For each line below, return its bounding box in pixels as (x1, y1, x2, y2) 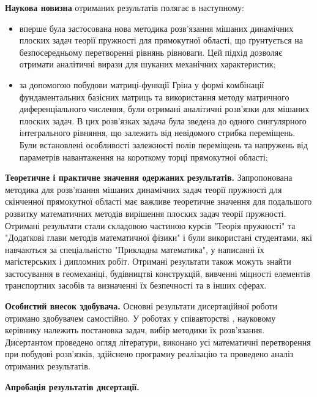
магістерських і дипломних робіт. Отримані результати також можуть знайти (5, 255, 291, 268)
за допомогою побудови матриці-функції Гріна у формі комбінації (19, 78, 264, 91)
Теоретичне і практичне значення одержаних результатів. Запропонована (5, 171, 293, 184)
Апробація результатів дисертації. (5, 380, 140, 393)
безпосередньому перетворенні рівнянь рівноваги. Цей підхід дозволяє (19, 45, 283, 58)
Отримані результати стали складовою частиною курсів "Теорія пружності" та (5, 219, 296, 232)
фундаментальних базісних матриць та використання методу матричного (19, 90, 289, 103)
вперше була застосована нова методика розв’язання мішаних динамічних (19, 21, 294, 34)
